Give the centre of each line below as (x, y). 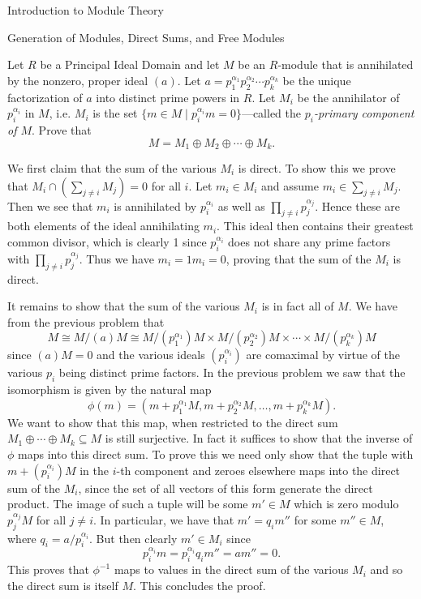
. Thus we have (116, 258)
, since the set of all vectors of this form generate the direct (226, 488)
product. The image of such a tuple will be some (128, 504)
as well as (241, 205)
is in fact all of (298, 306)
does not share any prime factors (309, 242)
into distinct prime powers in (168, 97)
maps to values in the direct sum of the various (231, 569)
